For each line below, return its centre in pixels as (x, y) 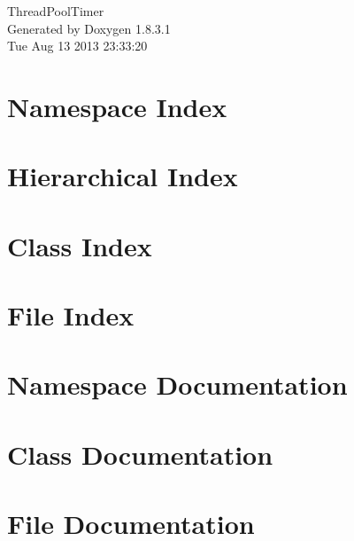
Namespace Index (117, 106)
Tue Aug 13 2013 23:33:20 (77, 46)
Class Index (80, 245)
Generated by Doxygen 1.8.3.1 (89, 28)
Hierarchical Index (123, 176)
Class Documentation (140, 454)
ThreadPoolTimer (56, 11)
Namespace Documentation (177, 384)
